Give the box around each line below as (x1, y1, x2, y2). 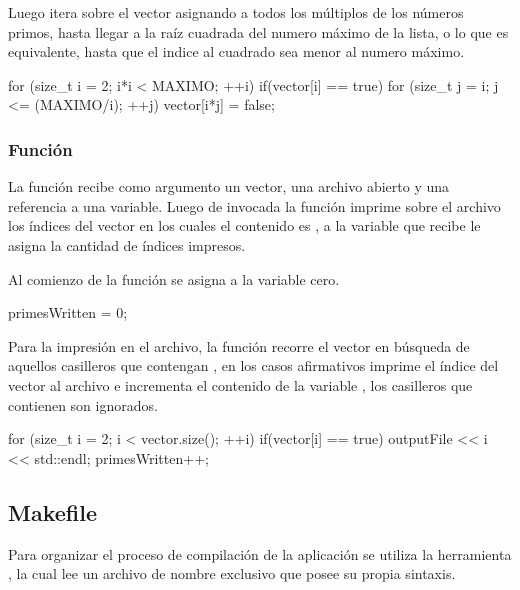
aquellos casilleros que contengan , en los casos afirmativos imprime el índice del (8, 355, 499, 376)
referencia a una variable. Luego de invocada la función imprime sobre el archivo (8, 195, 501, 216)
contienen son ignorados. (8, 394, 158, 415)
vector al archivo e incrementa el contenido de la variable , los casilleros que (8, 374, 473, 395)
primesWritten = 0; (8, 302, 128, 323)
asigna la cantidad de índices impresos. (8, 234, 246, 255)
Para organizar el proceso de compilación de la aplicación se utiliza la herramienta (8, 543, 512, 564)
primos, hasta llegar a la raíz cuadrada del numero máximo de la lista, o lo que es (8, 21, 509, 42)
